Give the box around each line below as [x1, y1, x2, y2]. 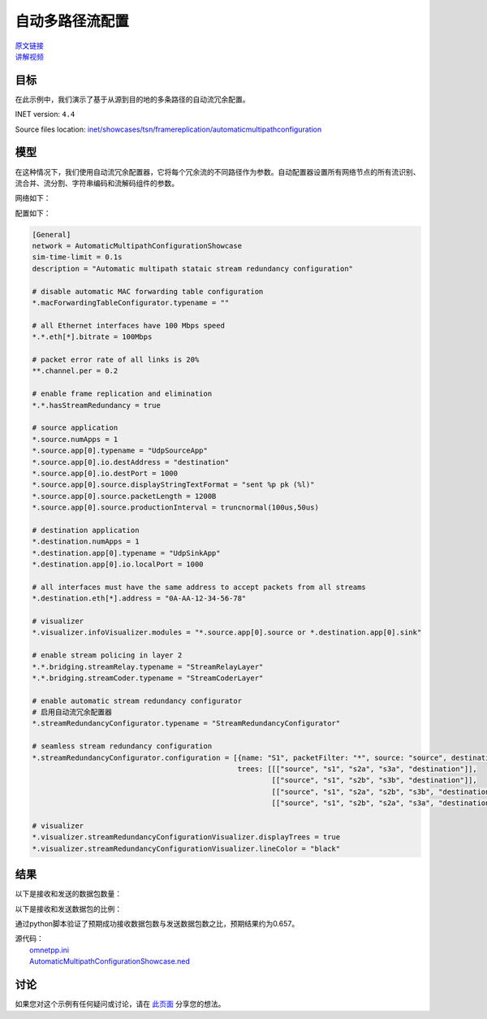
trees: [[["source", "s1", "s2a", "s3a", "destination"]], [237, 765, 478, 774]
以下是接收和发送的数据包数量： [15, 889, 122, 899]
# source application [32, 423, 119, 432]
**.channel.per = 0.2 [32, 366, 119, 375]
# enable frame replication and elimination [32, 389, 213, 398]
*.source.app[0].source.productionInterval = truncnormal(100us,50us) [32, 503, 320, 512]
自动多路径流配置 [15, 12, 130, 30]
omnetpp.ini [29, 945, 69, 955]
